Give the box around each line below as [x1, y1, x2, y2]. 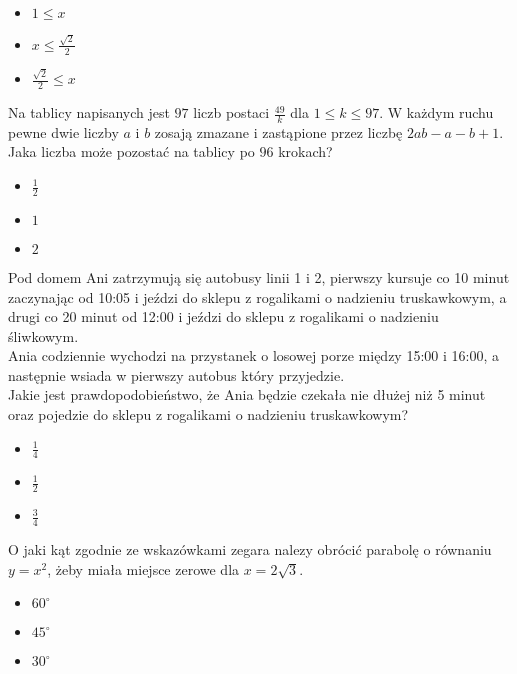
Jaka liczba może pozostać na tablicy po [8, 141, 255, 162]
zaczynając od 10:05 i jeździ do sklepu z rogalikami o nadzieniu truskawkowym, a [8, 286, 507, 307]
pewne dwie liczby [8, 121, 119, 142]
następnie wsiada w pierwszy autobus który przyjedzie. [8, 364, 345, 385]
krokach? [278, 141, 333, 162]
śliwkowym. [8, 325, 79, 346]
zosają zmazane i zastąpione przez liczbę [154, 121, 403, 142]
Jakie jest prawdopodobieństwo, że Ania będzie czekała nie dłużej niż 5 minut [8, 384, 486, 405]
